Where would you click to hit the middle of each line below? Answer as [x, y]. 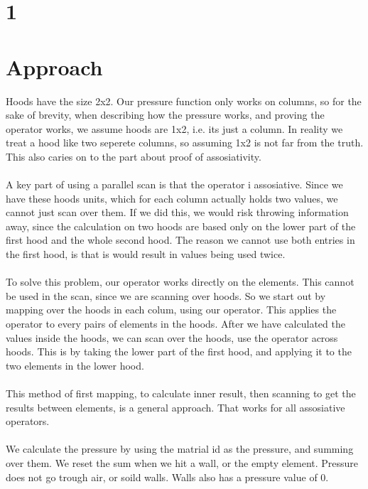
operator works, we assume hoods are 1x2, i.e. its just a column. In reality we [174, 128]
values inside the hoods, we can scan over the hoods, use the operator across [172, 337]
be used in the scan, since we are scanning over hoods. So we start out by [166, 295]
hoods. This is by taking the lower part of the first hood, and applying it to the [179, 351]
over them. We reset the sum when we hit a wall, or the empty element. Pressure [182, 462]
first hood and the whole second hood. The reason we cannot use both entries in [180, 240]
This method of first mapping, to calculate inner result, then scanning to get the [181, 393]
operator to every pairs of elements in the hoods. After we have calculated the [175, 323]
